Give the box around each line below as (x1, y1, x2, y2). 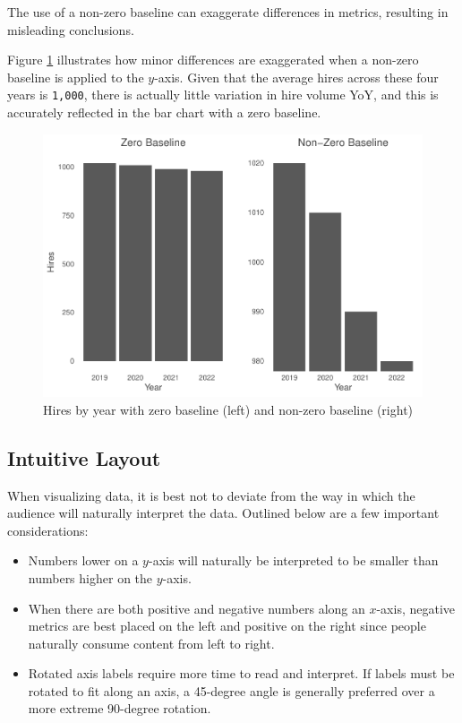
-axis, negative (376, 598, 456, 617)
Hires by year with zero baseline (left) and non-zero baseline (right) (43, 400, 414, 418)
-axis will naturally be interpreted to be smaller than (148, 551, 439, 570)
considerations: (7, 521, 89, 539)
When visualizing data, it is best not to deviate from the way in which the (7, 486, 415, 504)
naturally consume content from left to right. (28, 633, 275, 652)
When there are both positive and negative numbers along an (28, 598, 365, 617)
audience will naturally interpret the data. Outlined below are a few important (7, 504, 440, 522)
